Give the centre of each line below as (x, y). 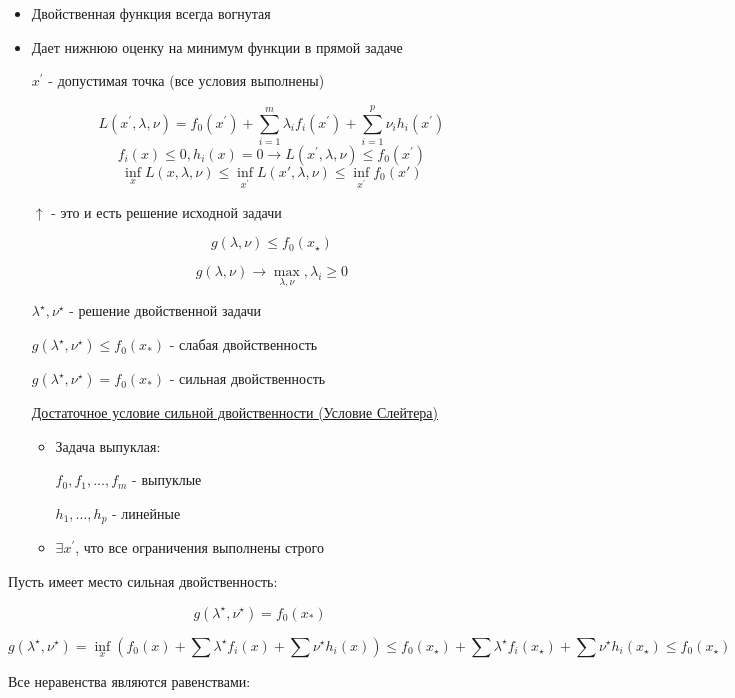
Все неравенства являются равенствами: (129, 680)
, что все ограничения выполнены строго (199, 547)
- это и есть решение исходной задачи (166, 211)
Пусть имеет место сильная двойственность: (143, 580)
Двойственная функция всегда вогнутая (151, 13)
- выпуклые (167, 479)
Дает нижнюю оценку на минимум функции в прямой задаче (217, 46)
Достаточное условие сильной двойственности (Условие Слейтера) (235, 412)
